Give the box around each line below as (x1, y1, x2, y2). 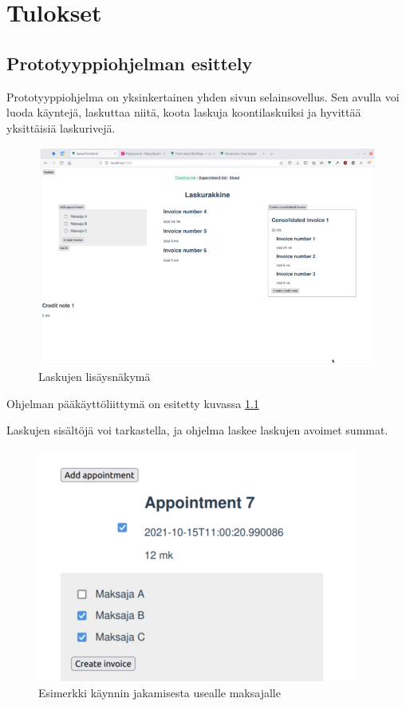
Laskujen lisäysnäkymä (38, 368, 151, 385)
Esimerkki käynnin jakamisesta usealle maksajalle (38, 684, 281, 700)
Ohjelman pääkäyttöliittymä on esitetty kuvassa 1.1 (6, 395, 259, 411)
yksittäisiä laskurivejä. (6, 119, 116, 136)
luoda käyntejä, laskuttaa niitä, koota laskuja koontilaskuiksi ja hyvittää (6, 104, 361, 121)
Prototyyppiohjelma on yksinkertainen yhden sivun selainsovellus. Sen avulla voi (6, 88, 400, 105)
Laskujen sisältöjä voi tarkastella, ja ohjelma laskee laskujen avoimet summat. (6, 422, 388, 438)
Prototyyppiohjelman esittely (6, 50, 253, 75)
